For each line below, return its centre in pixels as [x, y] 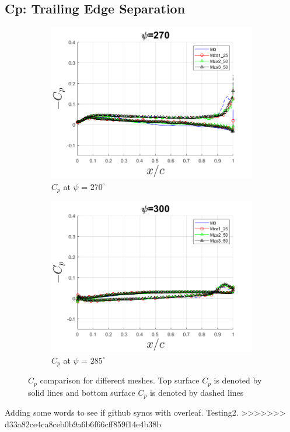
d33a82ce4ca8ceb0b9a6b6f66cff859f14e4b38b [83, 424]
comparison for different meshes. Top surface [120, 380]
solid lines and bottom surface [82, 392]
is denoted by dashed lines [197, 392]
